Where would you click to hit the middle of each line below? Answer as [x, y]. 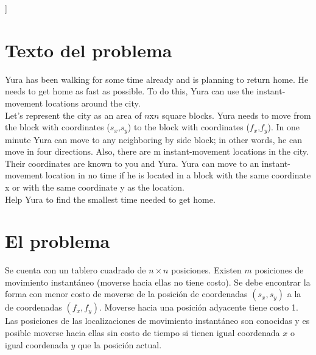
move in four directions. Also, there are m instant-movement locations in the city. [157, 151]
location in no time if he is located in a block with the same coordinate [178, 175]
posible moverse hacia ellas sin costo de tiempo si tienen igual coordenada [142, 333]
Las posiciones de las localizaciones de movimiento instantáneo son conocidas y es [157, 321]
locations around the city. [93, 103]
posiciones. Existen [206, 270]
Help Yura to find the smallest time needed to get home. [110, 199]
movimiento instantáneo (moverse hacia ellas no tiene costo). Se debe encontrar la [158, 282]
